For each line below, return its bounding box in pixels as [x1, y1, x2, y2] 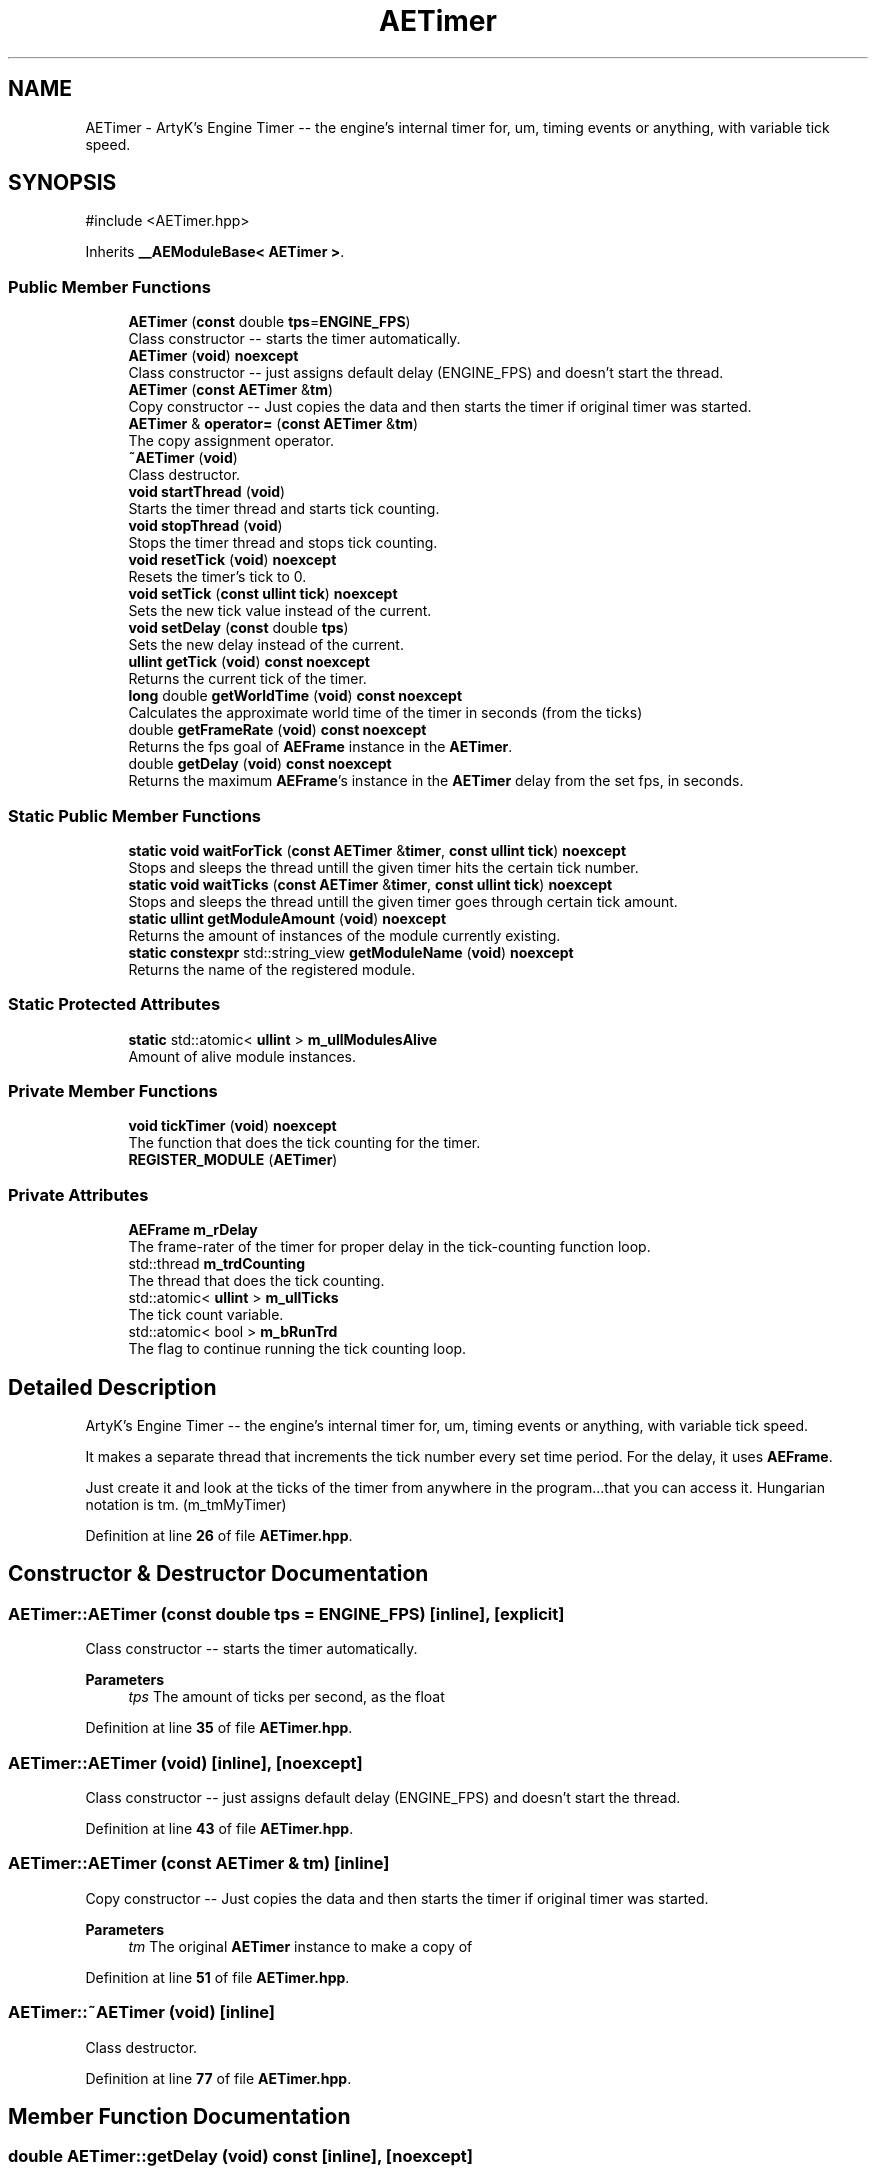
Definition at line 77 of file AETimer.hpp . [85, 2069, 352, 2087]
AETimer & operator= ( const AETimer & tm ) [128, 415, 419, 433]
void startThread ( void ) [128, 483, 286, 501]
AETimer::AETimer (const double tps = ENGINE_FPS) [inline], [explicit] [8, 1603, 565, 1624]
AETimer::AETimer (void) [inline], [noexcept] [8, 1752, 363, 1773]
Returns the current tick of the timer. [128, 670, 367, 688]
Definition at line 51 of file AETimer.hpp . [85, 1968, 350, 1986]
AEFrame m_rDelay [128, 1221, 258, 1239]
